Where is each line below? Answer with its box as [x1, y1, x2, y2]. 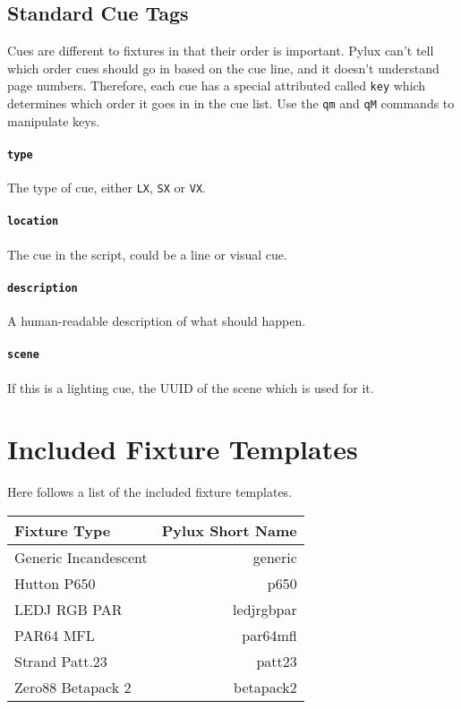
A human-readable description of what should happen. [7, 312, 306, 330]
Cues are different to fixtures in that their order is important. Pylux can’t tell [7, 41, 434, 60]
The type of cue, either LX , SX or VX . [7, 178, 206, 197]
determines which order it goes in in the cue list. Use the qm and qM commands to [7, 94, 455, 113]
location [7, 215, 59, 228]
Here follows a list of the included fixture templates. [7, 483, 293, 501]
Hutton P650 [14, 572, 96, 594]
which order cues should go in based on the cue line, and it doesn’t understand [7, 58, 440, 77]
